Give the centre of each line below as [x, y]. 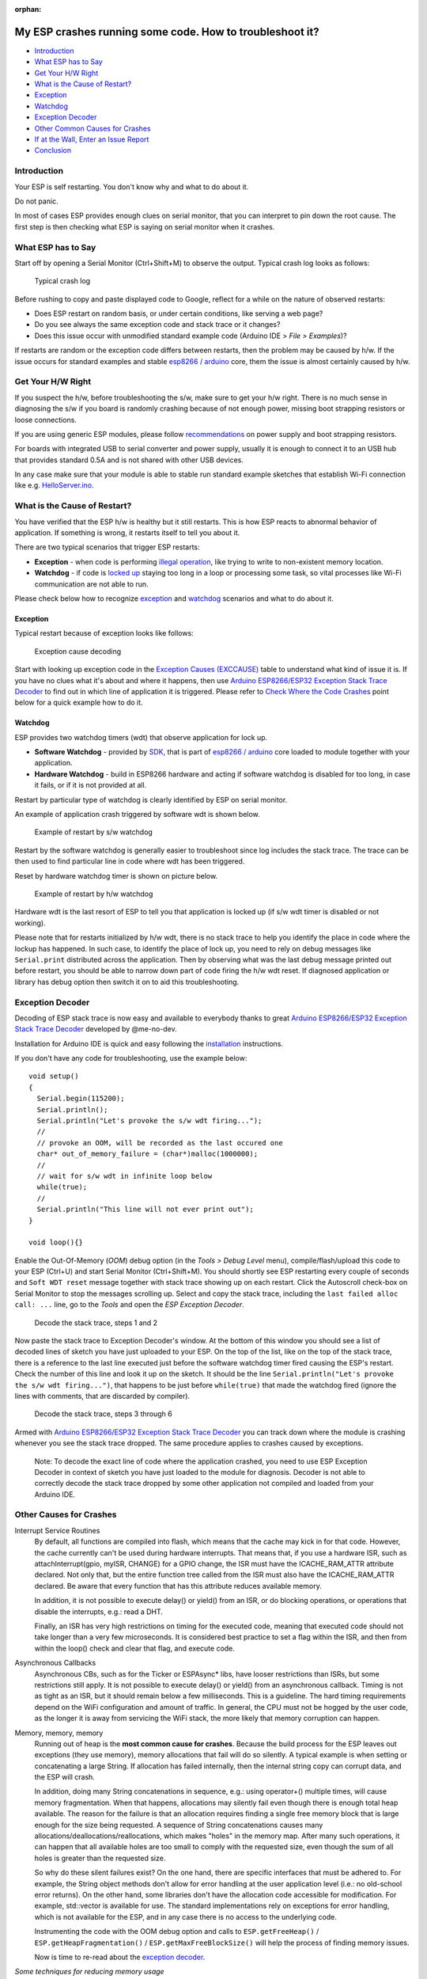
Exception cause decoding [78, 651]
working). [30, 923]
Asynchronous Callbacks [55, 1663]
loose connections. [45, 420]
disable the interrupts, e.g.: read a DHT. [99, 1612]
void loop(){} [56, 1242]
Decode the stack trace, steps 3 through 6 [104, 1414]
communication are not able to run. [92, 584]
